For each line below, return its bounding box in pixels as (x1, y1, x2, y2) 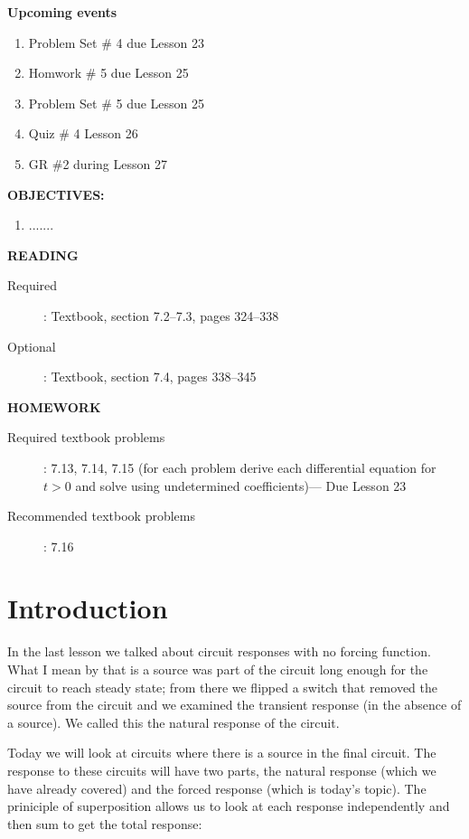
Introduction (7, 589, 168, 627)
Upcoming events (7, 3, 117, 21)
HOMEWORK (7, 397, 101, 416)
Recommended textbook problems (7, 506, 195, 525)
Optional (7, 336, 56, 355)
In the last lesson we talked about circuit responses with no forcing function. (7, 642, 431, 661)
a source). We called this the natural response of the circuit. (7, 712, 340, 731)
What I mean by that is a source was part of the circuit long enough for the (7, 660, 428, 678)
